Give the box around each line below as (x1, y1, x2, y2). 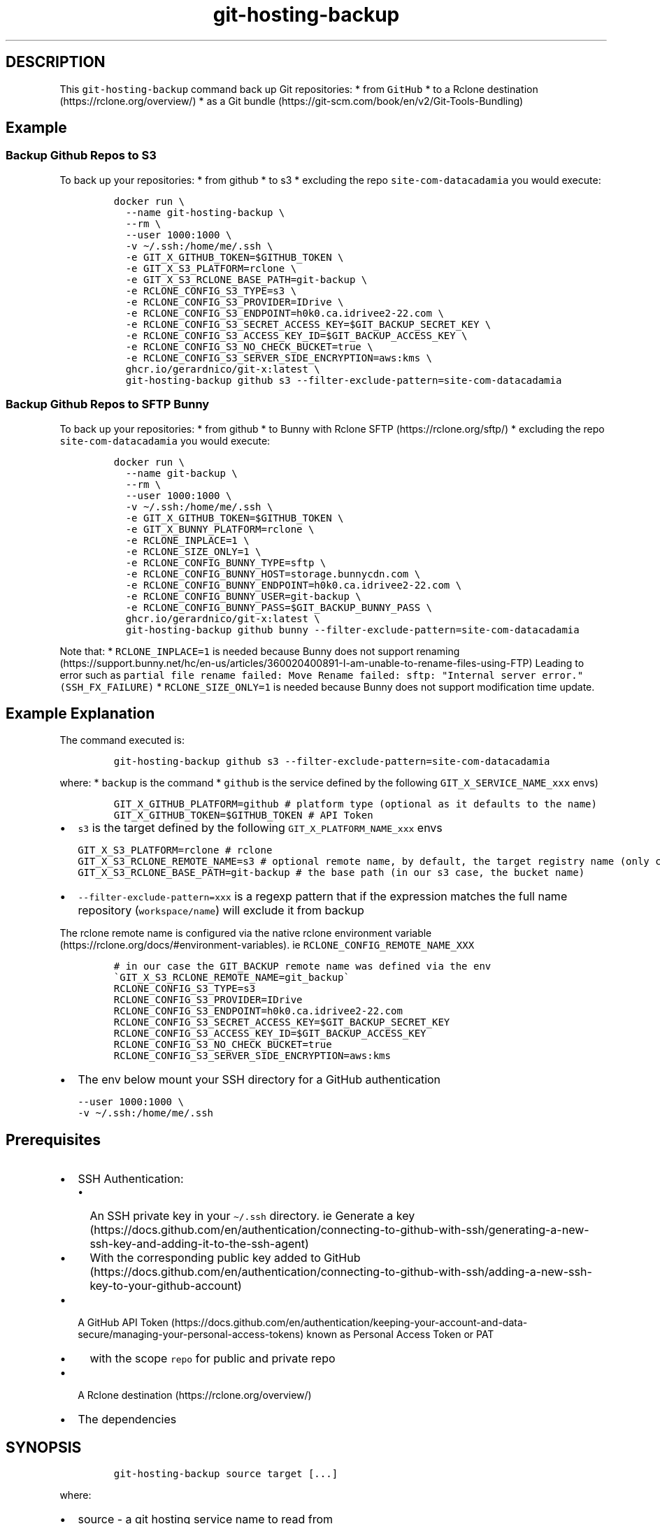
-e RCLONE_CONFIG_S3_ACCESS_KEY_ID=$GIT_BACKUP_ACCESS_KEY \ (125, 329, 468, 341)
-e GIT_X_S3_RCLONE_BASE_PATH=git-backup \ (125, 273, 368, 285)
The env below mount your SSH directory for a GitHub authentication (78, 1072, 441, 1087)
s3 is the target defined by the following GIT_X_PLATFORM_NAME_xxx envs (78, 821, 443, 835)
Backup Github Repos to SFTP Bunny (6, 397, 210, 412)
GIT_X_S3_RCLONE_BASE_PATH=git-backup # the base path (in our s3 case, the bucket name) (78, 867, 585, 879)
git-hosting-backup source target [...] (113, 1468, 338, 1480)
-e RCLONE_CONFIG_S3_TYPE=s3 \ (125, 285, 297, 296)
